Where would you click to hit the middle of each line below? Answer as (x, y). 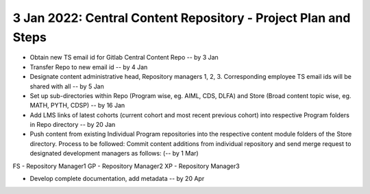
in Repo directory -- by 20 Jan (73, 125)
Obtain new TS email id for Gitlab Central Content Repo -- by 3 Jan (124, 58)
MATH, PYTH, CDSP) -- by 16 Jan (77, 106)
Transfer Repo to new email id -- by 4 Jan (89, 67)
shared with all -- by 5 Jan (67, 86)
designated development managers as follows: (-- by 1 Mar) (114, 154)
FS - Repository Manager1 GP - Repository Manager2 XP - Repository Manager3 (126, 166)
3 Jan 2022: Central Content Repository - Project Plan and (182, 18)
